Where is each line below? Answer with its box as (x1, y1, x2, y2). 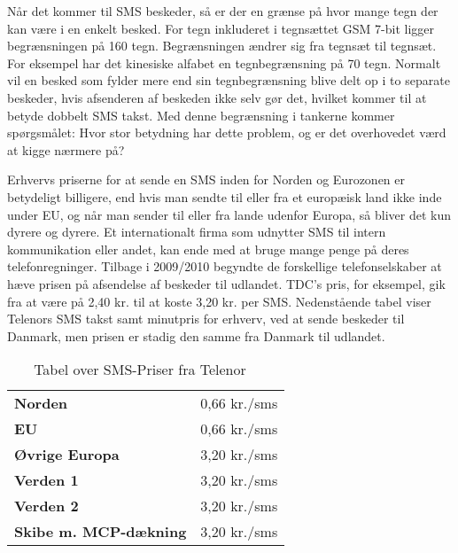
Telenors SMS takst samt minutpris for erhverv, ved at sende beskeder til (7, 309, 405, 328)
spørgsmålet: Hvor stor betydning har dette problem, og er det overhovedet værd (7, 123, 446, 142)
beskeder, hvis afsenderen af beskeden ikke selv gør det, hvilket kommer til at (7, 88, 427, 106)
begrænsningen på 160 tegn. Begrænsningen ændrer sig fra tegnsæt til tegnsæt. (7, 36, 437, 55)
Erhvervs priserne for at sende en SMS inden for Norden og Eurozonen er (7, 170, 406, 189)
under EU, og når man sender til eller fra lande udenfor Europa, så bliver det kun (7, 205, 452, 223)
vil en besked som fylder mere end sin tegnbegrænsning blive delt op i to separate (7, 71, 450, 90)
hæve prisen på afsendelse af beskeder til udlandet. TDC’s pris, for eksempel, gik (7, 274, 446, 292)
